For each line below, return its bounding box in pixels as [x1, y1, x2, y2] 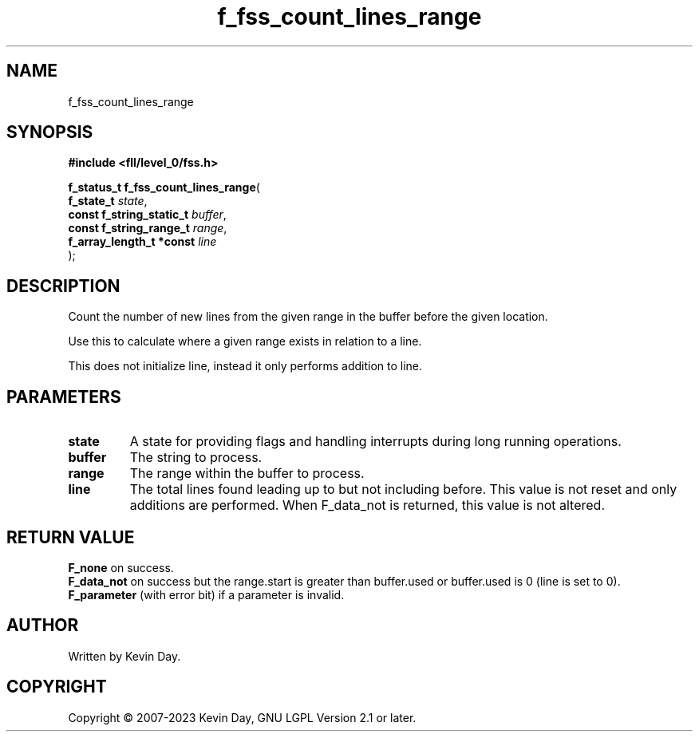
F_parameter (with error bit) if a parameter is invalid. [68, 587, 345, 602]
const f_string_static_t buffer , [68, 207, 227, 222]
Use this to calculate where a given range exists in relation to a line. [68, 334, 422, 349]
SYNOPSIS [6, 122, 93, 143]
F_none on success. [68, 560, 174, 574]
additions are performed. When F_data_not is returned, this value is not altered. [129, 497, 606, 514]
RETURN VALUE [6, 527, 135, 547]
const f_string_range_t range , [68, 221, 227, 235]
